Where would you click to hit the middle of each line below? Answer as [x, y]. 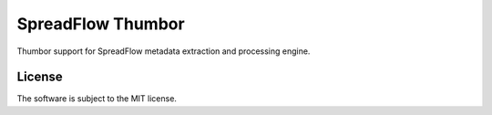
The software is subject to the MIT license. [97, 99]
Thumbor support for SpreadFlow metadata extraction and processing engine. [164, 51]
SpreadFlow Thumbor [101, 24]
